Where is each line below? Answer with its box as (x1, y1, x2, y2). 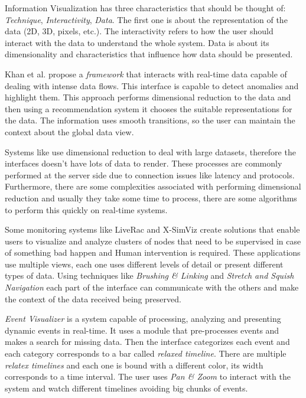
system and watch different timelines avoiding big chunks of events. (5, 381, 248, 394)
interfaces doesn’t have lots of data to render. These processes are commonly (5, 157, 282, 169)
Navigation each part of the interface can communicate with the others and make (5, 281, 299, 293)
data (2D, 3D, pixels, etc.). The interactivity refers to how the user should (5, 25, 274, 37)
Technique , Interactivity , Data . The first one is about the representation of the (5, 13, 288, 25)
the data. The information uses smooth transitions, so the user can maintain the (5, 114, 295, 126)
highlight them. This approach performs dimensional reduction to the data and (5, 91, 291, 103)
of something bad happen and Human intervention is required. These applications (5, 246, 301, 259)
